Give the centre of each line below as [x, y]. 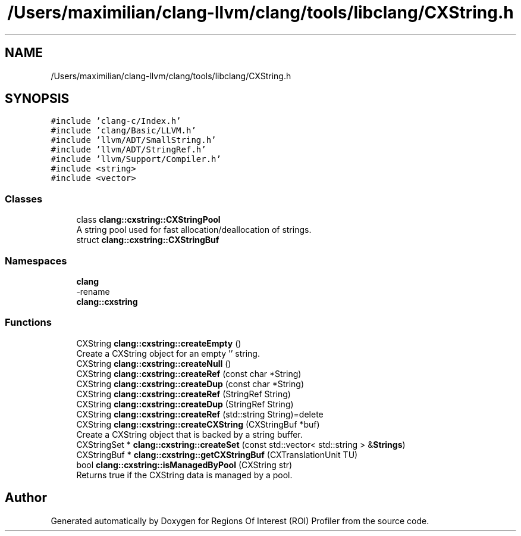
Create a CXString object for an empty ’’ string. [168, 353]
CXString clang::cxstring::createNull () [154, 363]
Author [26, 498]
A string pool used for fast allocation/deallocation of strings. [194, 230]
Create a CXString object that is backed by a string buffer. [189, 434]
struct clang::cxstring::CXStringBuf [148, 240]
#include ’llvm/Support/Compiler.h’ [136, 159]
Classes [24, 199]
